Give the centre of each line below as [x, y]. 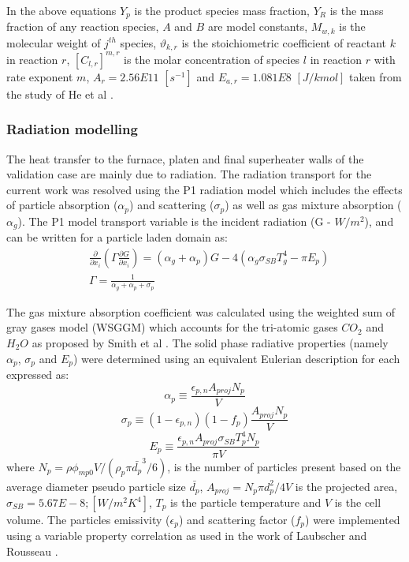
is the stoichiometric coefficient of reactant [284, 42]
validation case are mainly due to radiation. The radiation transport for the [189, 174]
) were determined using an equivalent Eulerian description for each [236, 358]
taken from [376, 76]
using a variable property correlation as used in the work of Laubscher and [187, 536]
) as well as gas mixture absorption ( [313, 205]
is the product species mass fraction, [222, 10]
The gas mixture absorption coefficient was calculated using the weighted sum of [201, 311]
